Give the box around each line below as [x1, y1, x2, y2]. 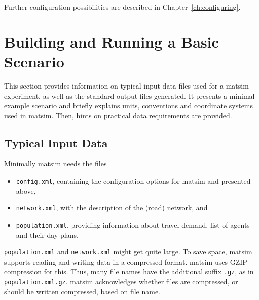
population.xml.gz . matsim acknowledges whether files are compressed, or [4, 276, 238, 287]
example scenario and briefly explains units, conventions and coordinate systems [4, 100, 253, 111]
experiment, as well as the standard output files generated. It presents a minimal [4, 90, 255, 101]
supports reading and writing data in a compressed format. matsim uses [4, 256, 228, 267]
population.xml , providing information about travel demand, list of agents [16, 219, 250, 230]
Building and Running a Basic [4, 31, 219, 52]
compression [4, 266, 42, 277]
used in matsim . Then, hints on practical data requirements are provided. [4, 110, 232, 120]
